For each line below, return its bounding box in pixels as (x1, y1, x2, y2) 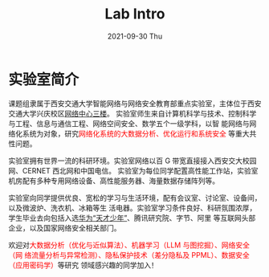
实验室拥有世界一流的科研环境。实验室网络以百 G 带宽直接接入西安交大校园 (8, 156, 257, 165)
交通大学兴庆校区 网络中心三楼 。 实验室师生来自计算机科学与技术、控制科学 (8, 108, 257, 118)
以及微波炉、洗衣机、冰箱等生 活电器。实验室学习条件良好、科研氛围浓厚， (8, 202, 257, 213)
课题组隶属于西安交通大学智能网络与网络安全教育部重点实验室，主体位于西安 (8, 98, 262, 108)
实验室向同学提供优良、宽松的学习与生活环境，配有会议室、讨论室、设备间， (8, 193, 262, 202)
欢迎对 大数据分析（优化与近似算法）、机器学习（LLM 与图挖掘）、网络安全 (8, 240, 251, 250)
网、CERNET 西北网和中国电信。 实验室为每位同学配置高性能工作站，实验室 (8, 165, 259, 175)
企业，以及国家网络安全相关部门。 (8, 222, 121, 233)
